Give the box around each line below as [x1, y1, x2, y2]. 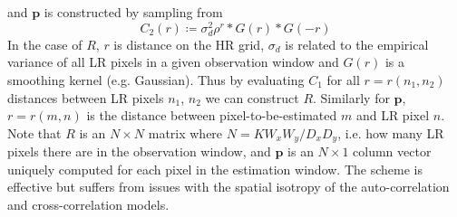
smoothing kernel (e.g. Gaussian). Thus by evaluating [7, 71, 305, 90]
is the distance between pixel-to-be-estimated [86, 106, 337, 125]
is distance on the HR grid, [113, 34, 265, 53]
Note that [7, 123, 62, 142]
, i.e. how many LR [337, 123, 444, 142]
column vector [353, 142, 432, 161]
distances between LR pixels [7, 88, 164, 107]
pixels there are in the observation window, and [7, 142, 271, 161]
